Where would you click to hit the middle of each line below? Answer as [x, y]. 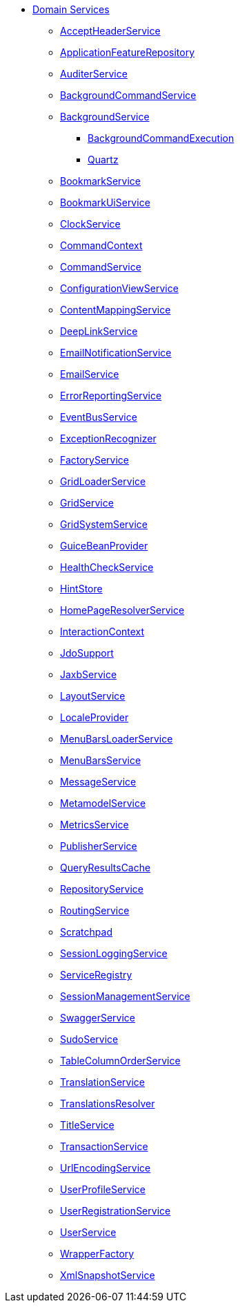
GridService [87, 503]
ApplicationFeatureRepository [128, 52]
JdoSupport [87, 653]
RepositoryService [102, 889]
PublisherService [99, 846]
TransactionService [104, 1146]
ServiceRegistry [96, 975]
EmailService [90, 374]
